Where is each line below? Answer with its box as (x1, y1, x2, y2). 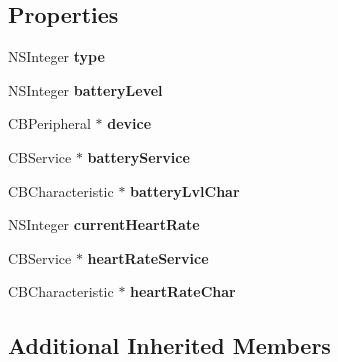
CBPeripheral (8, 113, 91, 134)
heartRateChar (130, 281, 236, 302)
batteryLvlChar (130, 180, 240, 201)
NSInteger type (8, 46, 105, 67)
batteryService (87, 146, 190, 167)
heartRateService (87, 247, 209, 268)
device (107, 113, 152, 134)
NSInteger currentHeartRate (8, 214, 200, 235)
